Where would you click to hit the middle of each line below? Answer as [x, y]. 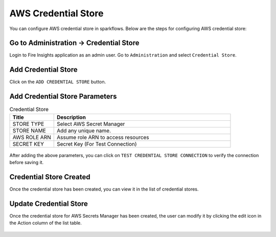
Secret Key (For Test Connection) [97, 144]
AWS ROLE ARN [32, 137]
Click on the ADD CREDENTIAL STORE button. [58, 82]
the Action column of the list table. [45, 223]
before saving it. [27, 163]
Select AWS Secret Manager [91, 124]
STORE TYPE [28, 124]
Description [71, 117]
